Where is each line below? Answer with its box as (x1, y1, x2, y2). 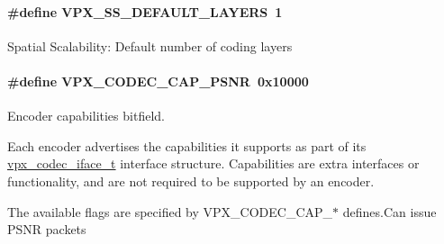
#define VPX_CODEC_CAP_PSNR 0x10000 (7, 71, 309, 90)
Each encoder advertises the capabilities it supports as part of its (7, 136, 367, 155)
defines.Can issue (342, 202, 437, 221)
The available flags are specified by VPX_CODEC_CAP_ (7, 202, 333, 221)
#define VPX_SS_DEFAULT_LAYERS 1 (7, 2, 283, 21)
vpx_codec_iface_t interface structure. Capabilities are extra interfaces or (7, 154, 420, 173)
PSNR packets (7, 220, 86, 239)
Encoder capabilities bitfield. (7, 106, 165, 125)
